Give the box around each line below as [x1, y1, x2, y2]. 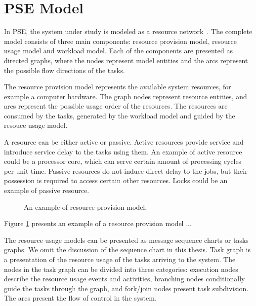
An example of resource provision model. [24, 201, 147, 212]
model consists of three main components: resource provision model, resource [4, 36, 237, 46]
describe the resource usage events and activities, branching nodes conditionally [4, 273, 245, 284]
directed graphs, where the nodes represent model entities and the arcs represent [4, 55, 248, 65]
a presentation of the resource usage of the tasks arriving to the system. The [4, 254, 236, 264]
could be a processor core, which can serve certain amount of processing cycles [4, 156, 242, 166]
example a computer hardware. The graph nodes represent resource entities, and [4, 91, 247, 101]
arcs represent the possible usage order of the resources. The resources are [4, 101, 228, 111]
